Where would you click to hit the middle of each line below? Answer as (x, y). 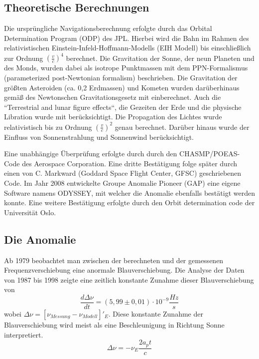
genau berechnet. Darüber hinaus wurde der (182, 127)
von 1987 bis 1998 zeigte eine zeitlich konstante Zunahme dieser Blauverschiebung (129, 279)
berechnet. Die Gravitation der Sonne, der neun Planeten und (160, 58)
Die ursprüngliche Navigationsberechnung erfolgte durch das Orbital (108, 28)
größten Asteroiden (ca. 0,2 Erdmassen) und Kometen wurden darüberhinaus (122, 87)
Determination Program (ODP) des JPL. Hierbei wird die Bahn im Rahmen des (127, 38)
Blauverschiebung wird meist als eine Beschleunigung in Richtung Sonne (114, 324)
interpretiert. (24, 334)
